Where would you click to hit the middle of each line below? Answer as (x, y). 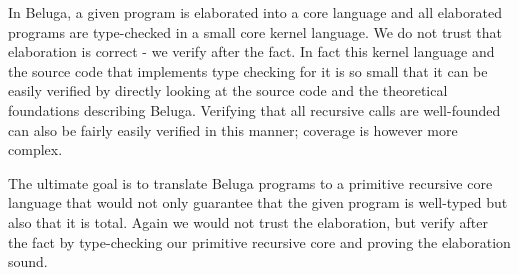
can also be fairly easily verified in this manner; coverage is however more (233, 129)
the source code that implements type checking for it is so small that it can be (248, 70)
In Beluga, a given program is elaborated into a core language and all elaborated (255, 12)
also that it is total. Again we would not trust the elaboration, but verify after (248, 221)
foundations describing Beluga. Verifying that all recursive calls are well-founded (254, 109)
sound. (28, 261)
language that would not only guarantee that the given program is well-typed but (258, 202)
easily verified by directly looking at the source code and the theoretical (228, 90)
